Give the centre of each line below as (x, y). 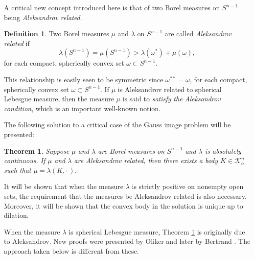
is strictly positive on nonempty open (188, 186)
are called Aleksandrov (198, 34)
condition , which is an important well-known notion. (82, 108)
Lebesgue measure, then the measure (59, 99)
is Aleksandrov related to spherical (170, 89)
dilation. (16, 215)
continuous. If (25, 160)
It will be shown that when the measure (64, 186)
